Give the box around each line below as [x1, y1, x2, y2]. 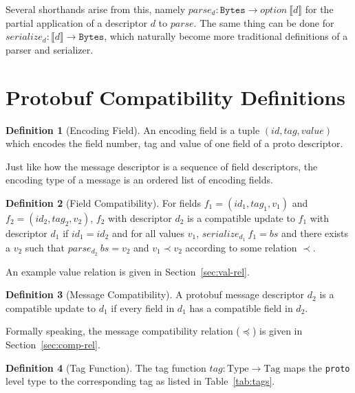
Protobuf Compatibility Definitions [6, 82, 345, 111]
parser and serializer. [6, 42, 94, 56]
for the [305, 2, 334, 16]
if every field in [111, 300, 175, 315]
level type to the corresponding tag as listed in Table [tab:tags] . [6, 374, 275, 388]
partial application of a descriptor [6, 15, 147, 30]
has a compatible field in [189, 300, 293, 315]
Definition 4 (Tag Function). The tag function [6, 360, 206, 374]
